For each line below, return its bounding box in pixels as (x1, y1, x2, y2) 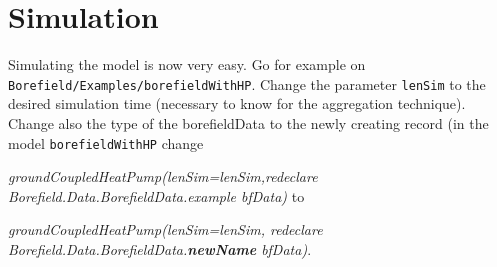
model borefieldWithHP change (8, 132, 204, 153)
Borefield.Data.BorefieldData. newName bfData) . (8, 239, 312, 259)
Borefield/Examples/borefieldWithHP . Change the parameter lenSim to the (8, 73, 486, 94)
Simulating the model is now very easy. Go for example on (8, 54, 366, 75)
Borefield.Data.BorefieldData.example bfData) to (8, 185, 305, 206)
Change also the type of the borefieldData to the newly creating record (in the (8, 112, 489, 133)
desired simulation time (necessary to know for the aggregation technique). (8, 93, 466, 114)
